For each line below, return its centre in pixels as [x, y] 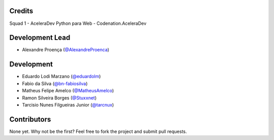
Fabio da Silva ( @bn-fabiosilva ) [55, 83]
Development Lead [40, 38]
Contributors [30, 119]
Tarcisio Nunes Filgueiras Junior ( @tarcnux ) [68, 104]
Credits [21, 11]
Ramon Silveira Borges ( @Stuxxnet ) [59, 98]
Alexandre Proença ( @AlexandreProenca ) [66, 50]
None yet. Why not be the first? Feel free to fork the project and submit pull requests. [98, 131]
